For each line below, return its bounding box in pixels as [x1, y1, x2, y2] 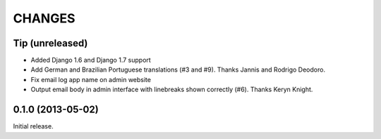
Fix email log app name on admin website [30, 75, 152, 84]
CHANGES [13, 11, 75, 26]
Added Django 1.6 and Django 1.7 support [30, 56, 151, 65]
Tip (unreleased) [13, 37, 88, 49]
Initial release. [13, 122, 54, 131]
